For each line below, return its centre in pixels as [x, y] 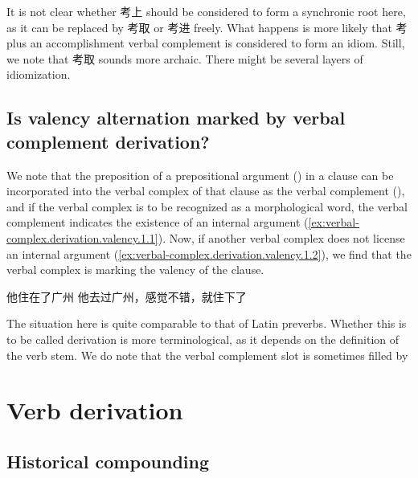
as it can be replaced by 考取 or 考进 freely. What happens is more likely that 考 [207, 27]
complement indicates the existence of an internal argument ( [158, 222]
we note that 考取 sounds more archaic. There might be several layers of [185, 58]
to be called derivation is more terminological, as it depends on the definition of [203, 339]
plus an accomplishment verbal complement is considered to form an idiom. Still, [206, 43]
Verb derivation [95, 410]
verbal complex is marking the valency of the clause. [135, 270]
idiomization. [39, 74]
